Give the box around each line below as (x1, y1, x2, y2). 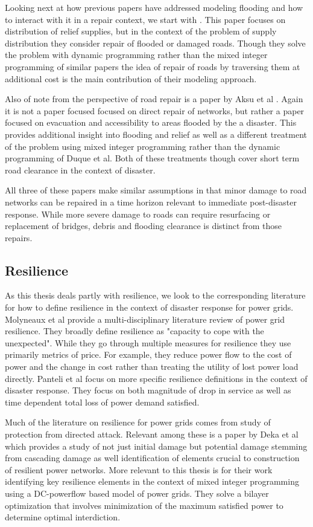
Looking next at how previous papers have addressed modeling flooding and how (5, 1, 303, 13)
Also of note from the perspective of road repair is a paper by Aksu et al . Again (5, 92, 303, 105)
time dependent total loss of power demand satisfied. (5, 395, 200, 408)
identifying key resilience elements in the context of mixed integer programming (5, 475, 299, 488)
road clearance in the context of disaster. (5, 163, 156, 176)
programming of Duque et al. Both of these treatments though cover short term (5, 152, 300, 164)
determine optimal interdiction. (5, 511, 121, 523)
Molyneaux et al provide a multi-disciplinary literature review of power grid (5, 312, 285, 325)
